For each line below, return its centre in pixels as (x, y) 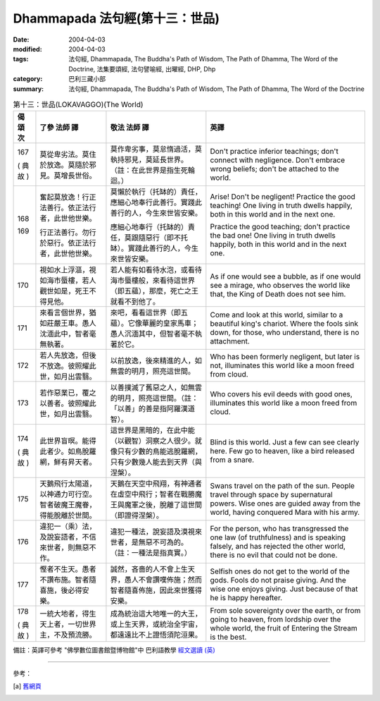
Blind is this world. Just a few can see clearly (285, 442)
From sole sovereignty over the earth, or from (285, 611)
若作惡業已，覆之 (68, 393)
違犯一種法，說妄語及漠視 (152, 532)
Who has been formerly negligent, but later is (285, 357)
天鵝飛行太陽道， (68, 484)
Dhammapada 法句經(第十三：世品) (116, 18)
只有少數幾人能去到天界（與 (156, 462)
